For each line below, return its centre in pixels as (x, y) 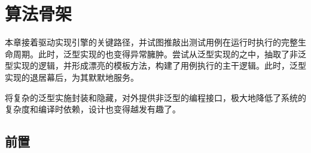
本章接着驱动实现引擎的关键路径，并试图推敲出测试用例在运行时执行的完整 (151, 42)
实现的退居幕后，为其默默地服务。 (72, 77)
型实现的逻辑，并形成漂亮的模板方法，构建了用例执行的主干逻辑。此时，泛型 (155, 65)
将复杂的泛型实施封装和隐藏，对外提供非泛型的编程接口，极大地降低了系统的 (155, 97)
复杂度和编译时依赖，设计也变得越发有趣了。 (93, 109)
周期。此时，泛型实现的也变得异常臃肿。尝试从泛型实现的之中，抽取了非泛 (159, 53)
